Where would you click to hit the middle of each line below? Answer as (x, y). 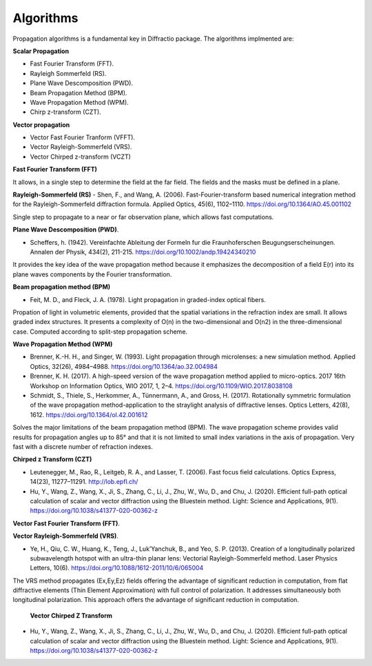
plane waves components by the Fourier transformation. (92, 274)
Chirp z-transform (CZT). (65, 112)
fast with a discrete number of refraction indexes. (83, 447)
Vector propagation (41, 125)
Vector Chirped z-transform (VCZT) (80, 157)
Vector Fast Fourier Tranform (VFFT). (83, 137)
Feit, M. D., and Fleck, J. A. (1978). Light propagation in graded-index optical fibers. (148, 299)
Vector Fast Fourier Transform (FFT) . (66, 523)
